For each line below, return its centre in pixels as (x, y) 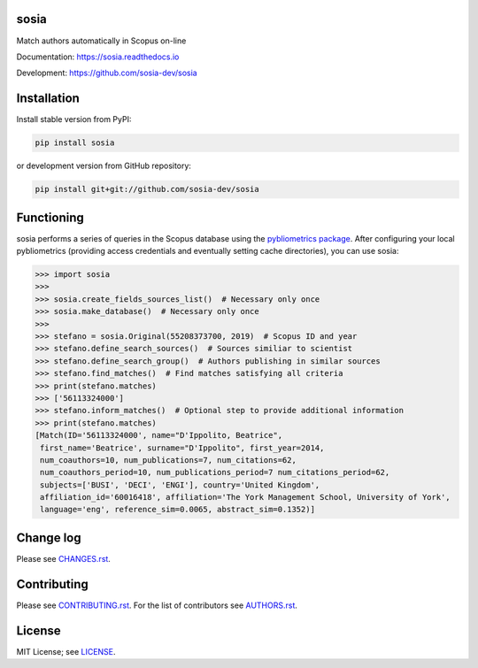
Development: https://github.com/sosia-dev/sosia (107, 73)
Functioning (50, 217)
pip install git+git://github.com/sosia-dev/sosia (147, 189)
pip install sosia (75, 143)
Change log (49, 537)
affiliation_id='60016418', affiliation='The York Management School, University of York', (245, 497)
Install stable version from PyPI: (74, 119)
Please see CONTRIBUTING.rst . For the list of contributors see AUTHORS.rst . (157, 605)
